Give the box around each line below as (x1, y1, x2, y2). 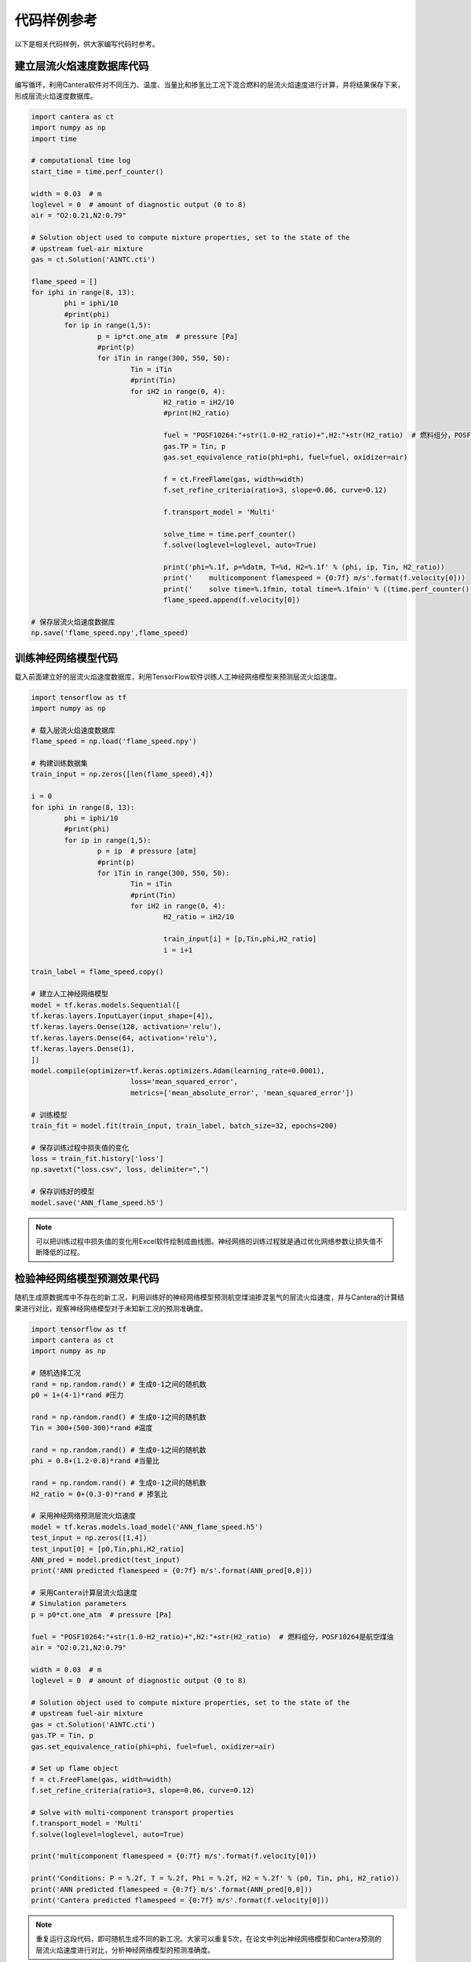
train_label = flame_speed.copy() (31, 968, 164, 976)
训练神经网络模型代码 (14, 651, 118, 665)
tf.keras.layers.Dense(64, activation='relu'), (31, 1033, 217, 1042)
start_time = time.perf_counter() (31, 167, 164, 176)
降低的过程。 (42, 1248, 84, 1257)
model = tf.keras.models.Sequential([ (31, 1001, 181, 1009)
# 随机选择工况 (31, 1369, 82, 1377)
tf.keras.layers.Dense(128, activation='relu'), (31, 1023, 222, 1031)
